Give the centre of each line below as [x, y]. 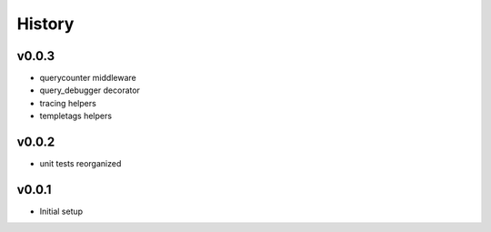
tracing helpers [68, 103]
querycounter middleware [88, 78]
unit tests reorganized [80, 164]
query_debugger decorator [90, 90]
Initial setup [61, 212]
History [45, 24]
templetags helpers [76, 116]
